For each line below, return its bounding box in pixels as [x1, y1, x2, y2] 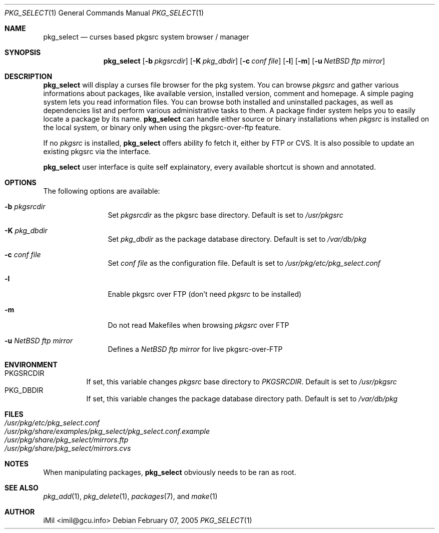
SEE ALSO [5, 483, 39, 492]
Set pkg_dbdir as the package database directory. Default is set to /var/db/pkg [108, 235, 366, 243]
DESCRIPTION [5, 72, 53, 81]
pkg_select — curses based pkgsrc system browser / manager [43, 33, 249, 41]
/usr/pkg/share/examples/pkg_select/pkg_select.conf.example [5, 427, 210, 435]
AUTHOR [5, 507, 35, 516]
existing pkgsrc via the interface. [43, 147, 151, 156]
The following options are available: [43, 187, 160, 195]
